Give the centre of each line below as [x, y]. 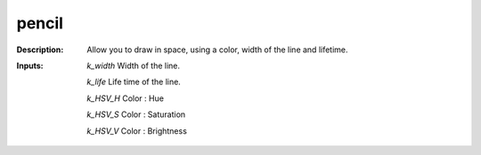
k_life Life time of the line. [134, 82]
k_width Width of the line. [134, 66]
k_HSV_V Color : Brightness [137, 131]
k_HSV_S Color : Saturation [136, 114]
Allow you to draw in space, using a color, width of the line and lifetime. [217, 50]
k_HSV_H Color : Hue [126, 98]
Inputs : [30, 66]
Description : [40, 50]
